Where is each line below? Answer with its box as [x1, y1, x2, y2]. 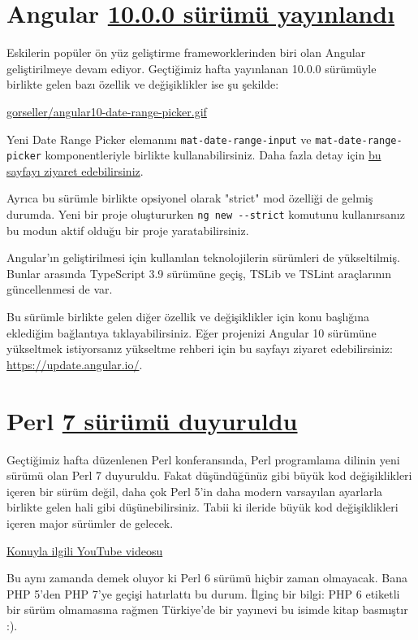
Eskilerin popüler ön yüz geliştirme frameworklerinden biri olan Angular [6, 44, 366, 61]
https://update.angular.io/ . [6, 355, 143, 372]
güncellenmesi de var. [6, 281, 113, 298]
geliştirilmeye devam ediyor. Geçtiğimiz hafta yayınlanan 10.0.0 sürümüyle [6, 59, 377, 76]
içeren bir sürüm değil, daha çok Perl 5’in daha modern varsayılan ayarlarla [6, 482, 383, 499]
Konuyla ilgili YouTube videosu [6, 542, 163, 559]
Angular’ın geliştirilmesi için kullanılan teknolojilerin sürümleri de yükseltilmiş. [6, 249, 400, 266]
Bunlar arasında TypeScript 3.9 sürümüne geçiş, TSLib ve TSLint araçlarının [6, 264, 391, 281]
